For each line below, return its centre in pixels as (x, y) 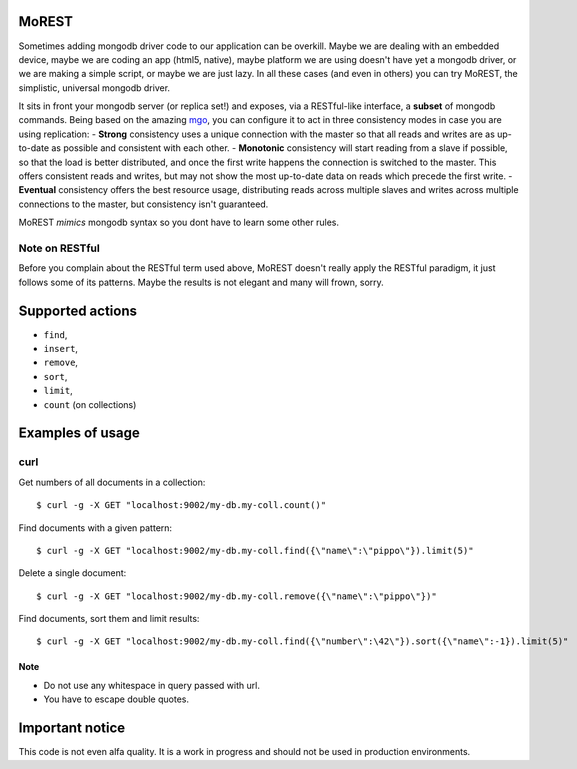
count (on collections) (90, 404)
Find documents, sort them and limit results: (109, 619)
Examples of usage (79, 433)
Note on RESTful (59, 248)
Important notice (72, 728)
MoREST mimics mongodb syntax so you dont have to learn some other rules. (179, 222)
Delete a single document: (72, 573)
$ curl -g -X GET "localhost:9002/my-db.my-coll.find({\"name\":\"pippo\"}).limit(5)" (255, 550)
